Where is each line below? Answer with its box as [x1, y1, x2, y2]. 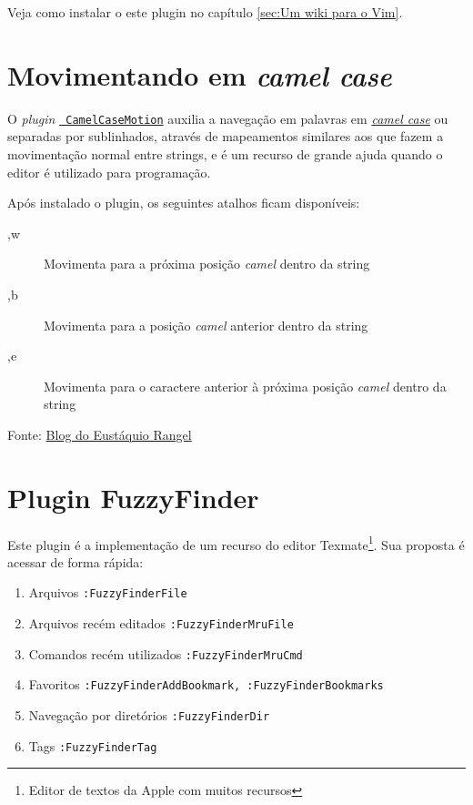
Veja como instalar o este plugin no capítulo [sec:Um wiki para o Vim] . [7, 3, 403, 21]
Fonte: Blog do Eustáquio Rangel [7, 424, 192, 443]
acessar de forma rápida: [7, 552, 144, 571]
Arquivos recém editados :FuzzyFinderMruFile [28, 614, 294, 633]
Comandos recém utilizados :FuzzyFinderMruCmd [28, 644, 303, 663]
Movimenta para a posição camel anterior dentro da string [44, 315, 368, 334]
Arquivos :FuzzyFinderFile [28, 583, 187, 602]
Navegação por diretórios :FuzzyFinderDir [28, 706, 270, 725]
